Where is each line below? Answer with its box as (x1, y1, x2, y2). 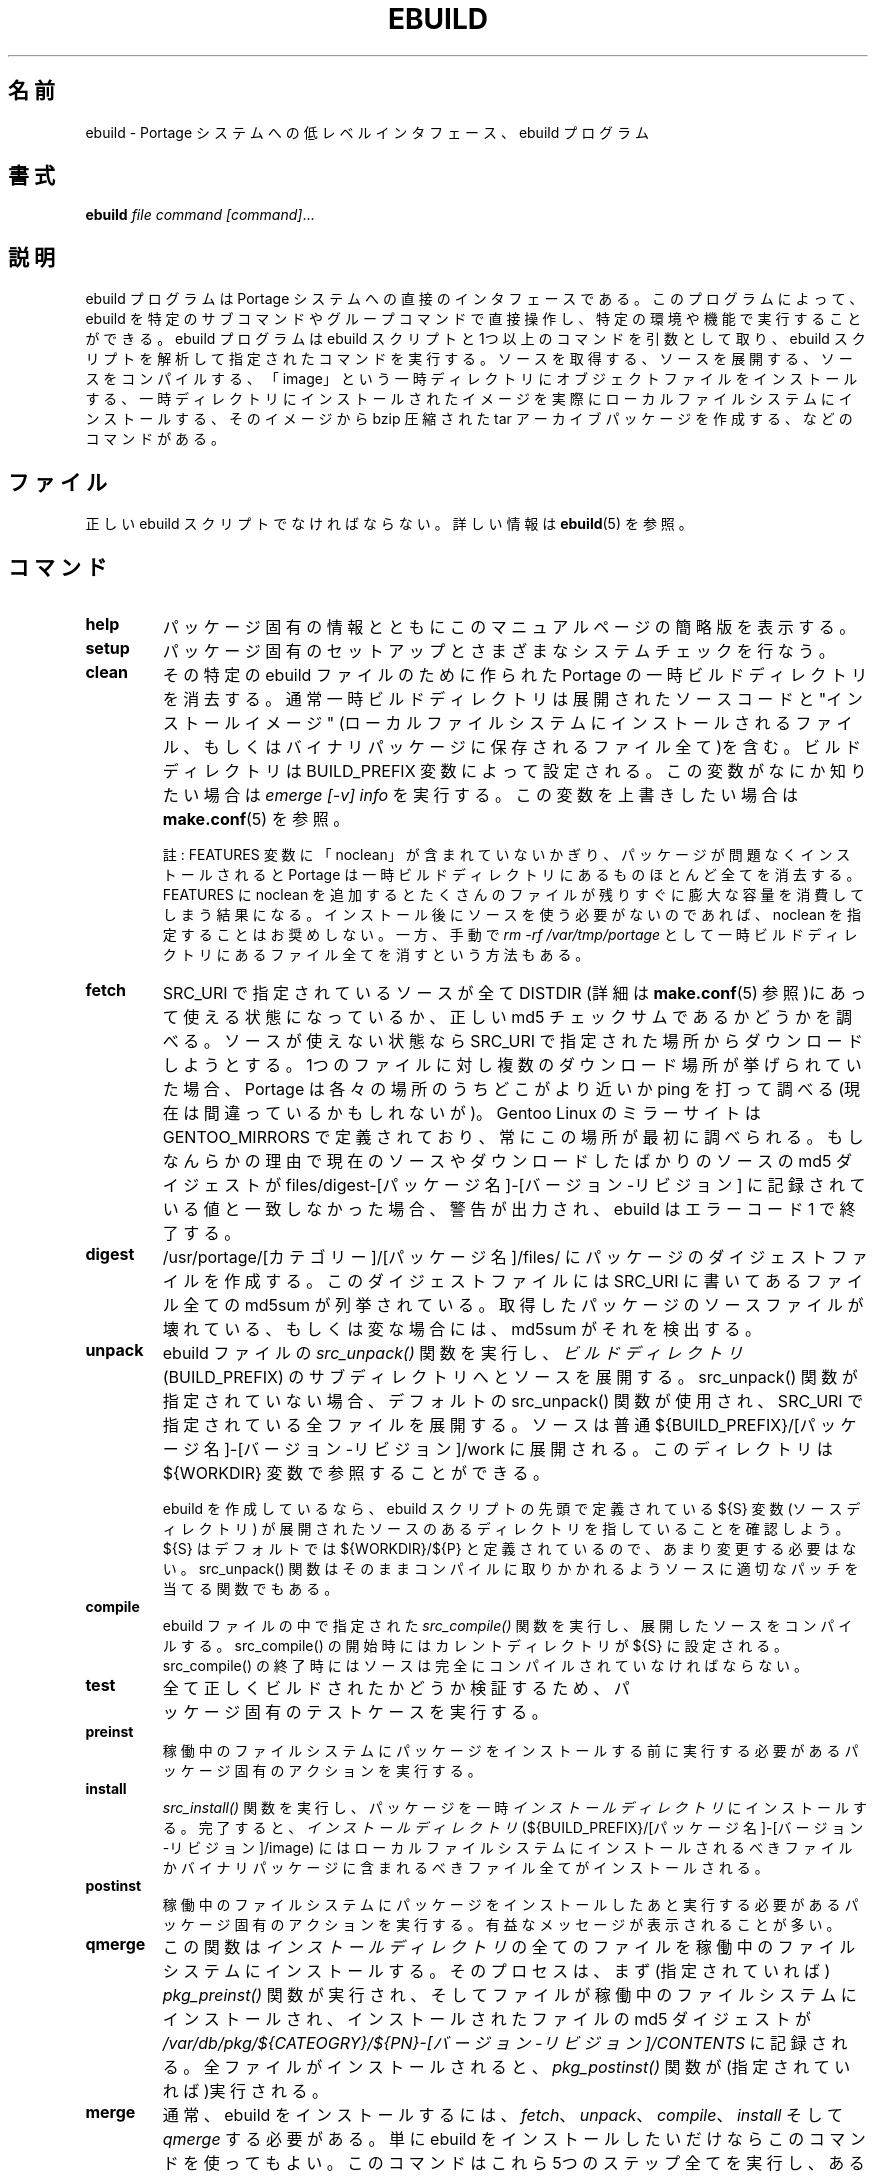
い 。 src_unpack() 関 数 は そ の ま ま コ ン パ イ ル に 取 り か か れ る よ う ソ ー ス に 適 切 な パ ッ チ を (162, 1559, 859, 1577)
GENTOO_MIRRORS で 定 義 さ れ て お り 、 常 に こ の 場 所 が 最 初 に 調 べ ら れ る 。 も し (162, 1126, 864, 1147)
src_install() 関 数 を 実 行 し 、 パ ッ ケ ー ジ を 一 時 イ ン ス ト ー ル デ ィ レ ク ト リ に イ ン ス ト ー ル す (162, 1798, 867, 1816)
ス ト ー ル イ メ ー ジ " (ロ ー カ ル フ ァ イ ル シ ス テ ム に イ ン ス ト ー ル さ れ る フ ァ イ (162, 712, 853, 733)
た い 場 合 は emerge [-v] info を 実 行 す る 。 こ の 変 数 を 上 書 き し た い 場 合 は (162, 784, 799, 805)
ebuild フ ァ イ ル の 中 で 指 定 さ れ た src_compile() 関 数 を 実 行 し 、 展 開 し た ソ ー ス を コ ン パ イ (162, 1616, 853, 1634)
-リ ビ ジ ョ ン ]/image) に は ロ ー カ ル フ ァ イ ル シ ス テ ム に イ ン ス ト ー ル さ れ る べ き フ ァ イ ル (162, 1838, 853, 1856)
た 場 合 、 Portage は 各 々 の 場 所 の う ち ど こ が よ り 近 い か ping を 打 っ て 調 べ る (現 (162, 1078, 860, 1099)
